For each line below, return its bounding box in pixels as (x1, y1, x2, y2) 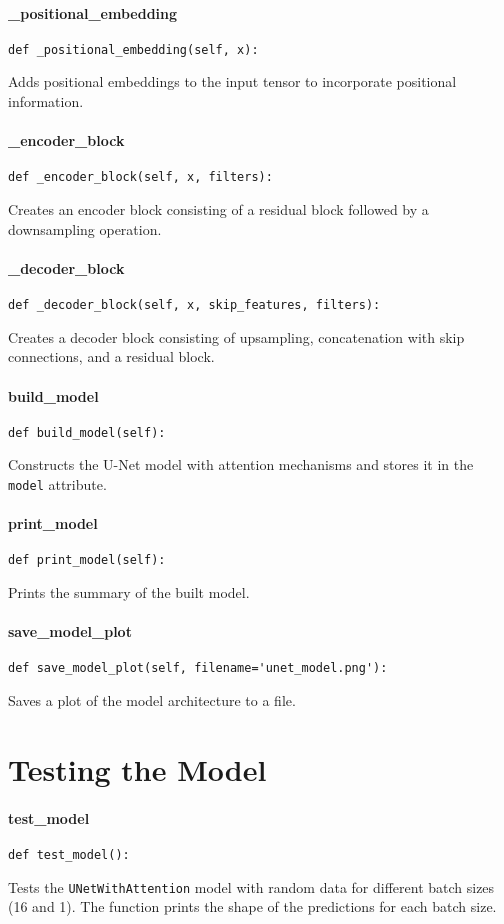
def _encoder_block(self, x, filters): (8, 170, 273, 185)
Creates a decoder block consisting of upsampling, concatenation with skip (8, 326, 465, 347)
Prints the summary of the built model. (8, 582, 250, 603)
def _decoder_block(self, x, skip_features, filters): (8, 298, 381, 313)
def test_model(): (8, 847, 130, 862)
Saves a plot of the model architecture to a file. (8, 690, 296, 711)
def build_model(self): (8, 425, 166, 440)
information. (8, 91, 84, 112)
